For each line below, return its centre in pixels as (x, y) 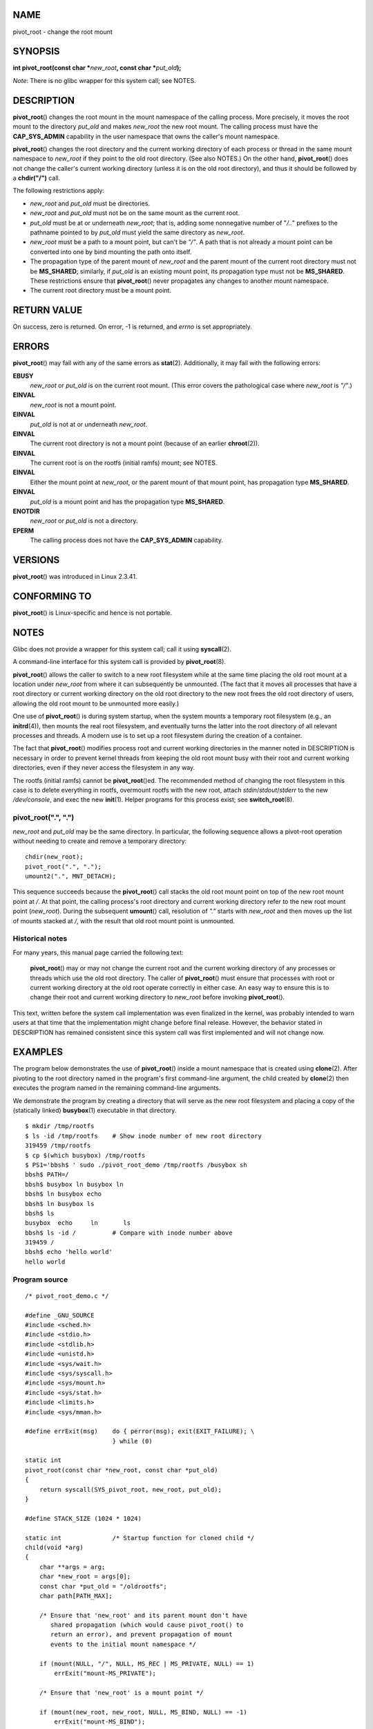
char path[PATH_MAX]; (76, 1596)
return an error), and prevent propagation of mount (142, 1635)
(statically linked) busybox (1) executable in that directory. (95, 1110)
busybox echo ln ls (78, 1223)
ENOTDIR (27, 511)
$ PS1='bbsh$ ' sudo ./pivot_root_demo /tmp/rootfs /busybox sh (136, 1165)
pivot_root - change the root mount (63, 32)
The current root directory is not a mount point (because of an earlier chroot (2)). (145, 443)
